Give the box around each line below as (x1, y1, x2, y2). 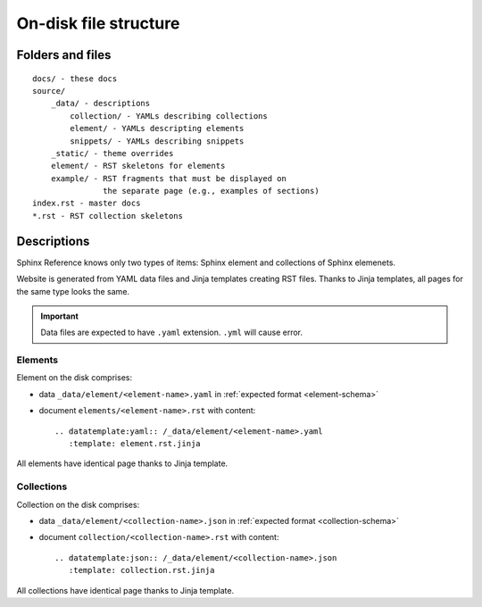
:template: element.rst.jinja (68, 438, 201, 449)
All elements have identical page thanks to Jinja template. (16, 458, 229, 469)
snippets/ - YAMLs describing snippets (70, 136, 245, 146)
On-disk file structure (16, 13, 180, 33)
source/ (32, 86, 66, 96)
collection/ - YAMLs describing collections (70, 111, 268, 121)
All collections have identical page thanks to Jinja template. (16, 585, 235, 595)
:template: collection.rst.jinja (68, 565, 215, 576)
